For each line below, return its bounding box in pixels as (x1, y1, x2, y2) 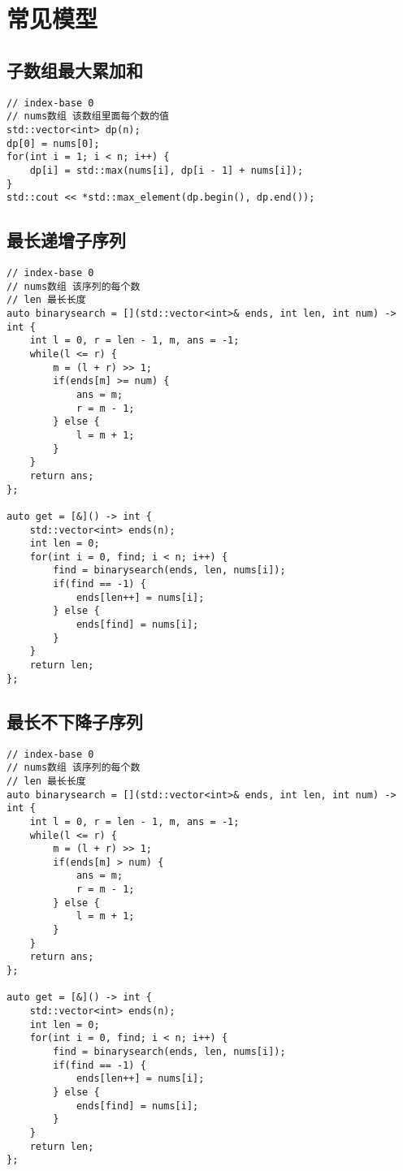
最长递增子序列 (6, 227, 126, 253)
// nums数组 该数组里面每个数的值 (6, 110, 169, 123)
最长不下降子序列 (6, 708, 143, 733)
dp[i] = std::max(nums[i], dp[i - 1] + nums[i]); (29, 164, 304, 176)
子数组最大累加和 (6, 57, 143, 82)
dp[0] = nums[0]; (6, 137, 100, 149)
